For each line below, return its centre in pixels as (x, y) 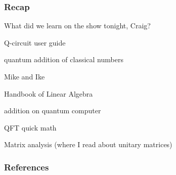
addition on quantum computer (53, 111)
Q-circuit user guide (35, 42)
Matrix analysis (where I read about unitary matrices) (88, 144)
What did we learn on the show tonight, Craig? (77, 26)
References (27, 167)
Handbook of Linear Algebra (49, 93)
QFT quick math (30, 127)
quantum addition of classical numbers (64, 59)
